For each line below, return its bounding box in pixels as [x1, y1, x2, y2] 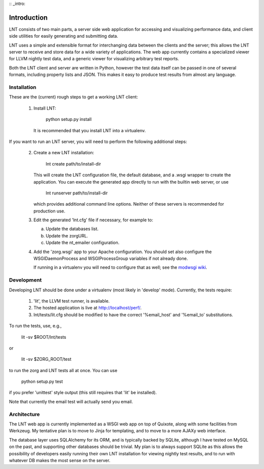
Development [9, 277, 42, 283]
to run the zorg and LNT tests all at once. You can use [9, 367, 117, 373]
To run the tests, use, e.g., [9, 323, 62, 329]
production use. [33, 208, 66, 214]
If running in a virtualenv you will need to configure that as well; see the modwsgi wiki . [33, 264, 207, 270]
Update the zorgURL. [45, 233, 88, 238]
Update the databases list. [45, 226, 99, 232]
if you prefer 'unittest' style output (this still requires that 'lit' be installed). [9, 390, 157, 396]
